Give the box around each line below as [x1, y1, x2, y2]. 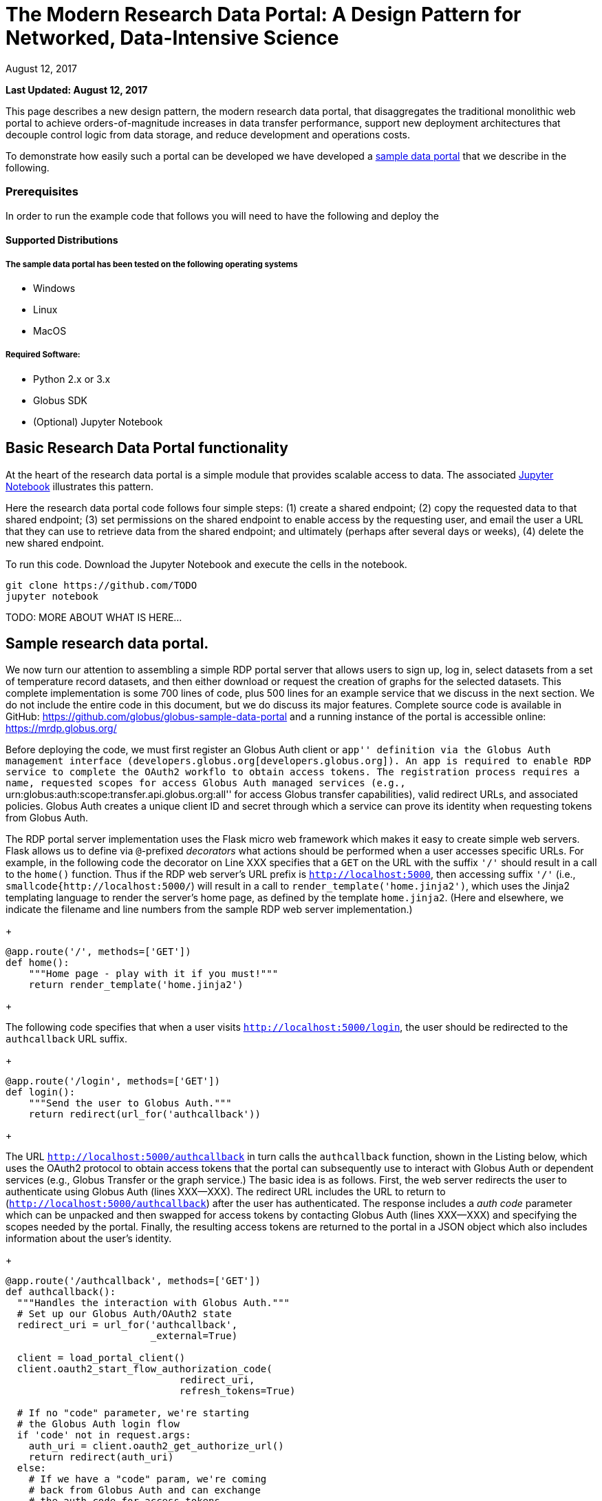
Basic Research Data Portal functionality [6, 439, 288, 457]
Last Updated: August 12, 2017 [6, 83, 148, 96]
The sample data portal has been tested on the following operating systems [6, 259, 298, 269]
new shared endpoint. [6, 536, 105, 549]
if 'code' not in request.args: [17, 1429, 191, 1441]
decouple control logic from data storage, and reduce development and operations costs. [6, 128, 411, 140]
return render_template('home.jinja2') [28, 979, 244, 991]
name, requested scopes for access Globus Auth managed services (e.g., [6, 777, 406, 789]
